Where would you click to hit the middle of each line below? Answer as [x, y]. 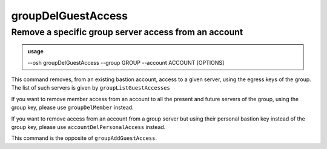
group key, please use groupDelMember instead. [72, 108]
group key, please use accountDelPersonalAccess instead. [88, 127]
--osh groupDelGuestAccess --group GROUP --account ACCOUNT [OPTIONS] [126, 62]
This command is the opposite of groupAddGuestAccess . [84, 138]
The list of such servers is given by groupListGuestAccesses [91, 88]
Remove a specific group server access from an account [127, 32]
